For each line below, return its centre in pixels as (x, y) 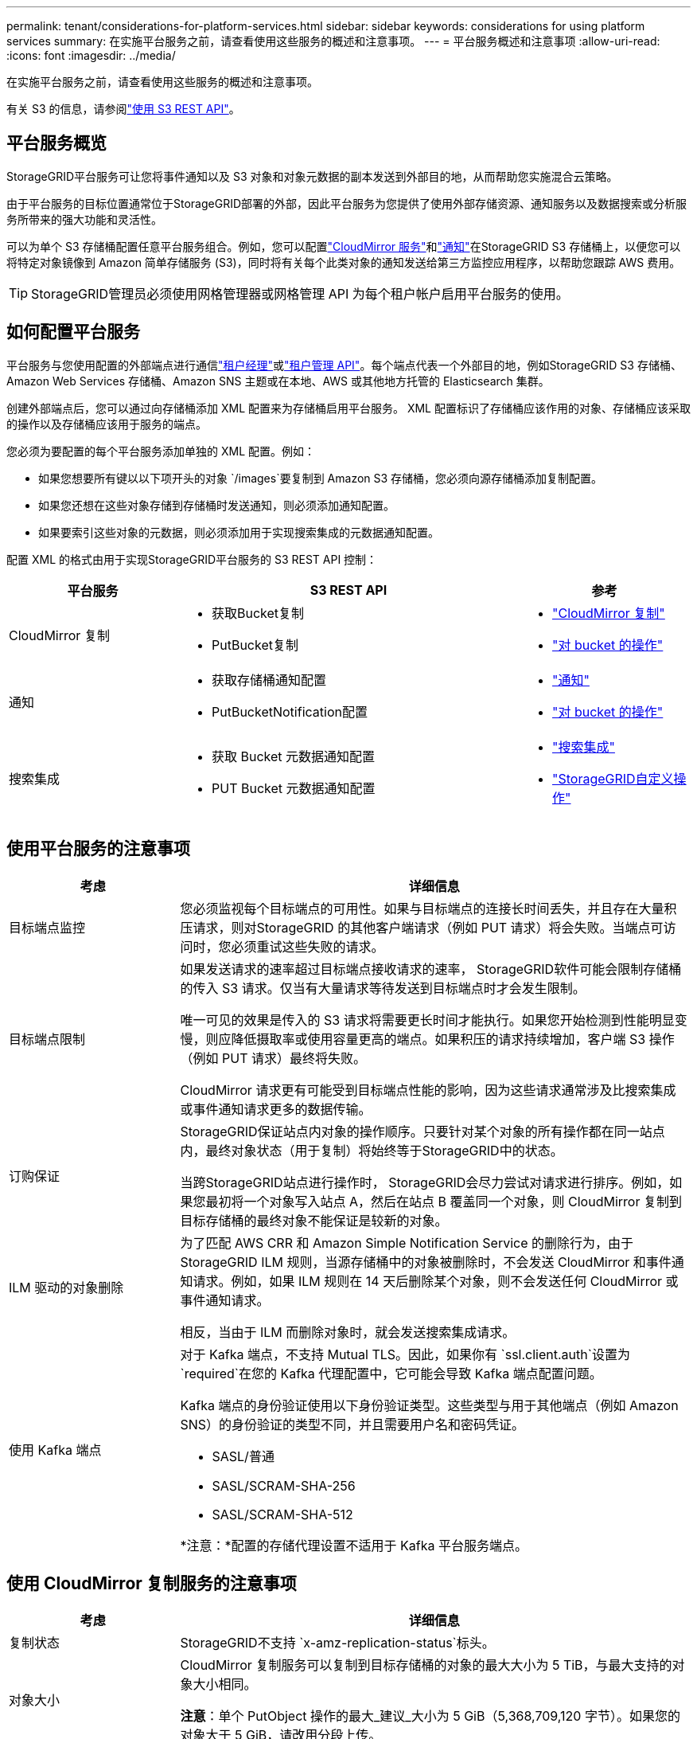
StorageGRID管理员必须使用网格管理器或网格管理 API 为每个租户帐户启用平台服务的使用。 (300, 293)
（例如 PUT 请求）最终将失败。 (273, 1058)
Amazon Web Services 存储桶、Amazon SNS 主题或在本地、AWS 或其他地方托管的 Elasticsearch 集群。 (278, 381)
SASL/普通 (243, 1456)
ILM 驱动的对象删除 (66, 1287)
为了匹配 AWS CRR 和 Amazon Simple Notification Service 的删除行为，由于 (407, 1243)
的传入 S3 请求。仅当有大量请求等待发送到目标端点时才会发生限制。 (383, 988)
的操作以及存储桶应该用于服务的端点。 (107, 424)
